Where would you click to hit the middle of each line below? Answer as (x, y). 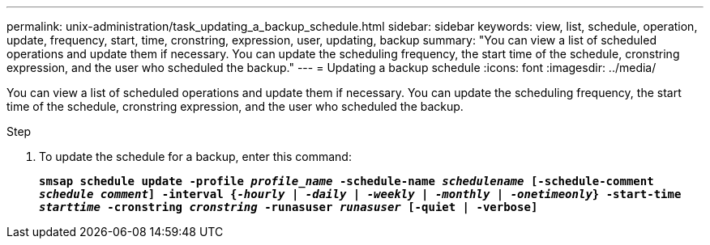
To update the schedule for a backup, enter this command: (195, 156)
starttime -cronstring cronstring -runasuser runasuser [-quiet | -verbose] (289, 207)
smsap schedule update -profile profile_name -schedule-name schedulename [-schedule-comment (346, 181)
